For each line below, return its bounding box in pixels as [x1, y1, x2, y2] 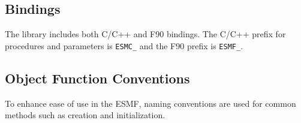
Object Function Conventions [5, 68, 190, 87]
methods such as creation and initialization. [5, 109, 165, 121]
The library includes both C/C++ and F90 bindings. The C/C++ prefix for [5, 28, 286, 40]
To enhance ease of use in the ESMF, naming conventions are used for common [5, 97, 296, 109]
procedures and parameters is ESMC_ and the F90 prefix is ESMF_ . [5, 39, 243, 52]
